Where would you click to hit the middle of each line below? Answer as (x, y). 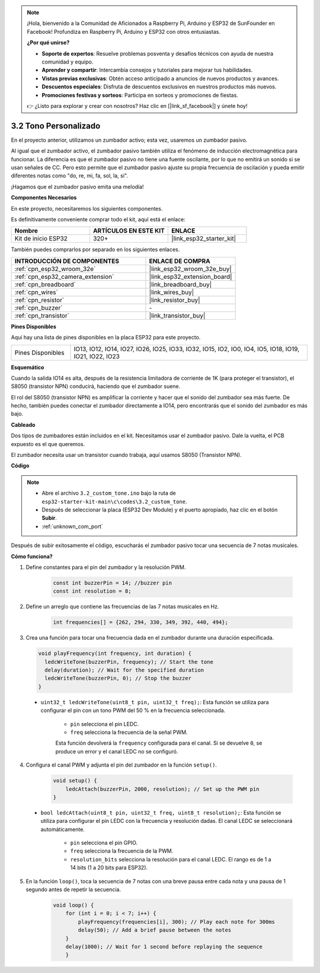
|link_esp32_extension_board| (191, 276)
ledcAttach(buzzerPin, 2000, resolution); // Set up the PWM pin (162, 789)
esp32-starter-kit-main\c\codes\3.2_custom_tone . (114, 501)
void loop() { (73, 905)
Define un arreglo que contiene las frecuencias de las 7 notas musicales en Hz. (122, 607)
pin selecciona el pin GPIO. (104, 843)
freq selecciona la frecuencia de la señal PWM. (129, 732)
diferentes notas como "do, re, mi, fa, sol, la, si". (70, 176)
